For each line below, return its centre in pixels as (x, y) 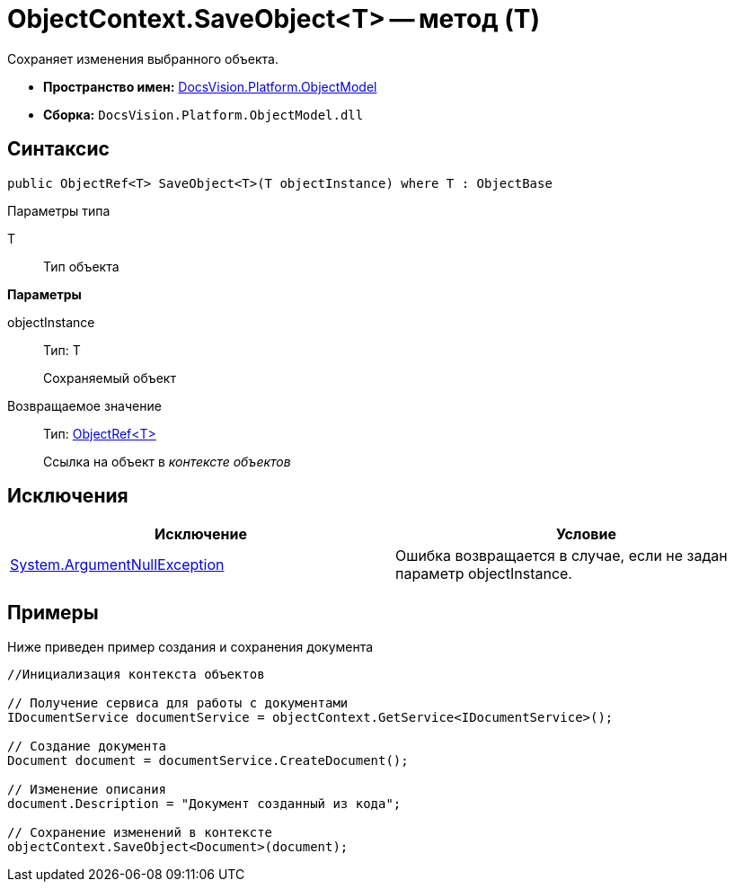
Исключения (68, 496)
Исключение (201, 534)
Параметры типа (59, 210)
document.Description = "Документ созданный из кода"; (204, 804)
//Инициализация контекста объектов (136, 675)
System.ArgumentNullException (117, 565)
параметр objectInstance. (484, 574)
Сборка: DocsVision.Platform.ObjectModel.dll (203, 114)
